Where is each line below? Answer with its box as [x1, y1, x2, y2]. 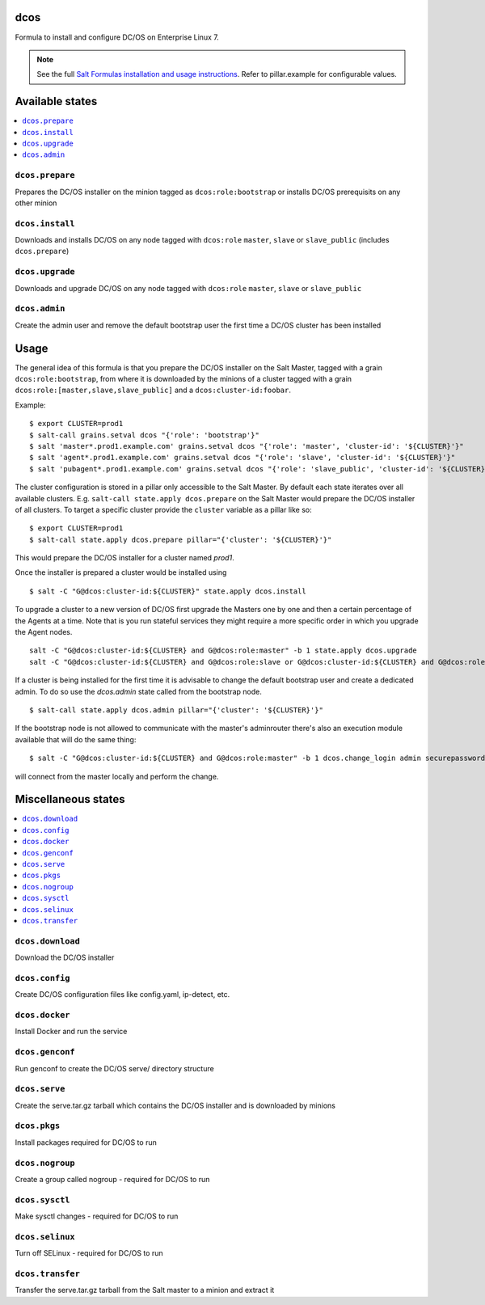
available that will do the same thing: [15, 734, 137, 744]
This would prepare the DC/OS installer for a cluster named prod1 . [15, 553, 234, 563]
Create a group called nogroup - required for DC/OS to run [15, 1174, 210, 1184]
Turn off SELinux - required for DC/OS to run [15, 1248, 163, 1258]
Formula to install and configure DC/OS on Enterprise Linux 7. [15, 32, 220, 42]
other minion [15, 198, 57, 208]
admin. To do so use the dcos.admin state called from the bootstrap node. [15, 686, 262, 696]
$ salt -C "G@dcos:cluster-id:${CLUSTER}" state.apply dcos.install [29, 586, 306, 596]
